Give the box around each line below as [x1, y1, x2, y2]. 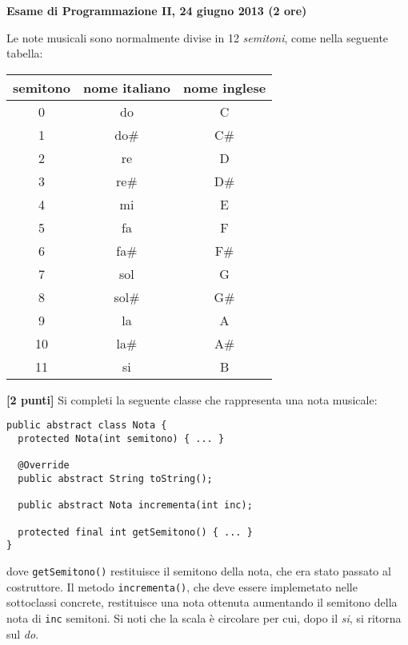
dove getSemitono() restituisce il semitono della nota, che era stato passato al [6, 562, 391, 579]
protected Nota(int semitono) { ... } [18, 433, 225, 445]
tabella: [6, 45, 43, 62]
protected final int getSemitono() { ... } [18, 526, 253, 538]
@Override [18, 460, 70, 472]
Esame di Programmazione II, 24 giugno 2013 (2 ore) [6, 2, 307, 18]
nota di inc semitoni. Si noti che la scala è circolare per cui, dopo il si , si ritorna [6, 609, 402, 626]
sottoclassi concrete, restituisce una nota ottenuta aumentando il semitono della [6, 594, 398, 611]
